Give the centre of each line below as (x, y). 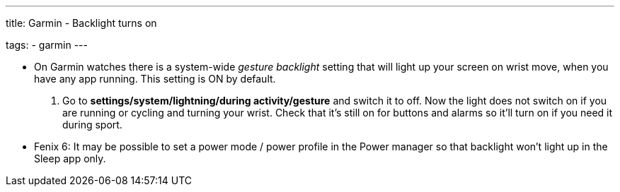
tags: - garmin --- (47, 45)
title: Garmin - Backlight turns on (81, 23)
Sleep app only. (70, 158)
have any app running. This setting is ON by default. (155, 79)
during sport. (92, 125)
